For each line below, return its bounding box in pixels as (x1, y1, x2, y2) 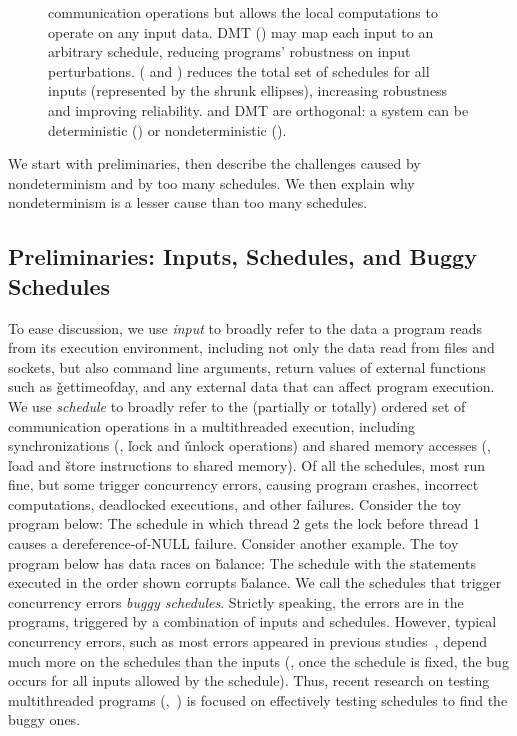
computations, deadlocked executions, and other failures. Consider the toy (8, 493, 462, 514)
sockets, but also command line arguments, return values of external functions (8, 356, 486, 377)
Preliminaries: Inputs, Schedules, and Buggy (8, 241, 477, 272)
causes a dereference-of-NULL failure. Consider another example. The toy (8, 533, 459, 554)
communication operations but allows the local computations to (48, 2, 438, 22)
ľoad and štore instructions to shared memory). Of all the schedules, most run (8, 454, 486, 475)
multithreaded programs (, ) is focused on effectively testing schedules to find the (8, 689, 508, 710)
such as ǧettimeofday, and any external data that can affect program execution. (8, 376, 495, 397)
